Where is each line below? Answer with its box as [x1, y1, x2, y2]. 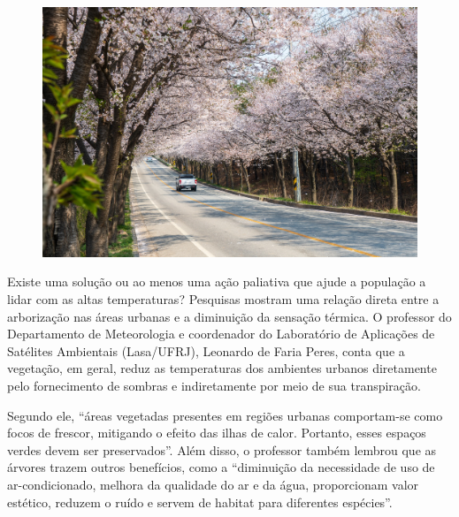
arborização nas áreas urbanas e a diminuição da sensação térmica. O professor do [7, 307, 452, 325]
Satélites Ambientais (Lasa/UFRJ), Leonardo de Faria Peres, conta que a [7, 341, 405, 360]
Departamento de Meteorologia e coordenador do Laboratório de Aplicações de [7, 324, 435, 343]
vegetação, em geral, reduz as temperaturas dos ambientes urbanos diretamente [7, 359, 437, 377]
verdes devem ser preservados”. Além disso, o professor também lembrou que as [7, 440, 437, 459]
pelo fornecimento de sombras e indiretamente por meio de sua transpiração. [7, 376, 421, 394]
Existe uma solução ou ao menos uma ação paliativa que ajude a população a [7, 272, 426, 291]
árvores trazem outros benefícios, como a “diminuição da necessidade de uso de [7, 458, 435, 476]
